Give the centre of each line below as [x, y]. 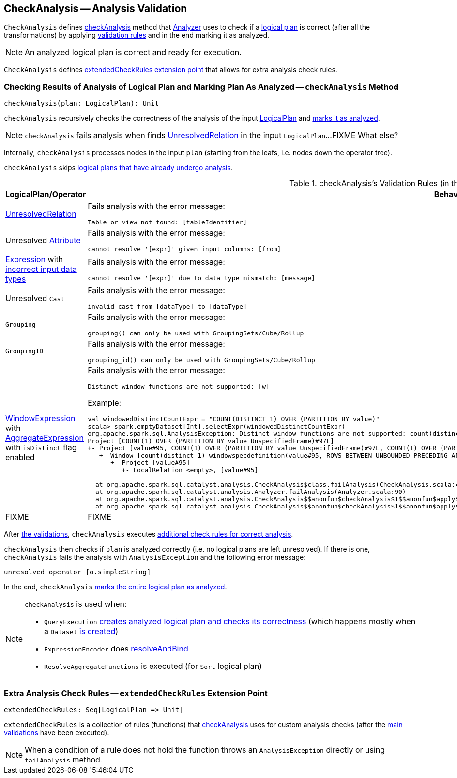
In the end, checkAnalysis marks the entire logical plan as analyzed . [115, 587]
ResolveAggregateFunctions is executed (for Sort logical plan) [153, 666]
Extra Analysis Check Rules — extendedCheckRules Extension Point [136, 693]
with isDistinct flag [41, 448]
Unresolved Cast [35, 298]
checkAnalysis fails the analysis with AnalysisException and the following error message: [155, 557]
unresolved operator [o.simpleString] [77, 572]
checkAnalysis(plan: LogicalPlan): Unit [82, 103]
